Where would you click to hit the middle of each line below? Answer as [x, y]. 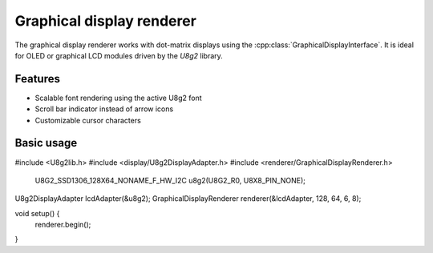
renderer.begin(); [63, 225]
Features [37, 79]
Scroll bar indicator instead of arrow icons [104, 109]
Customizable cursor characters [88, 120]
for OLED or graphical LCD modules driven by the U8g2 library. [119, 55]
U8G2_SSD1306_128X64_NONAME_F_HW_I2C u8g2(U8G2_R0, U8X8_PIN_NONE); [170, 180]
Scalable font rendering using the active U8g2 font [118, 98]
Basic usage [46, 143]
